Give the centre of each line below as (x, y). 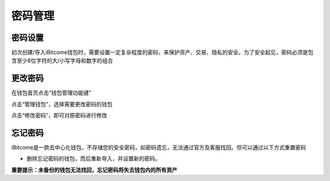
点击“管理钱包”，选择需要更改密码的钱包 (62, 104)
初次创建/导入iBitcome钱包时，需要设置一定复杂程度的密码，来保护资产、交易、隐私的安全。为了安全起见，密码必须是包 (163, 53)
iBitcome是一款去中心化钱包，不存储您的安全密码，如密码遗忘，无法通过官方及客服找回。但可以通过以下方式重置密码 (159, 147)
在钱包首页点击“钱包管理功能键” (51, 93)
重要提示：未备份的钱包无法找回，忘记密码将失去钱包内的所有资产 (94, 170)
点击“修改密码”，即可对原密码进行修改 (59, 116)
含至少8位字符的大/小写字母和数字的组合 (62, 61)
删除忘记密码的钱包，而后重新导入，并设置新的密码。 (94, 158)
